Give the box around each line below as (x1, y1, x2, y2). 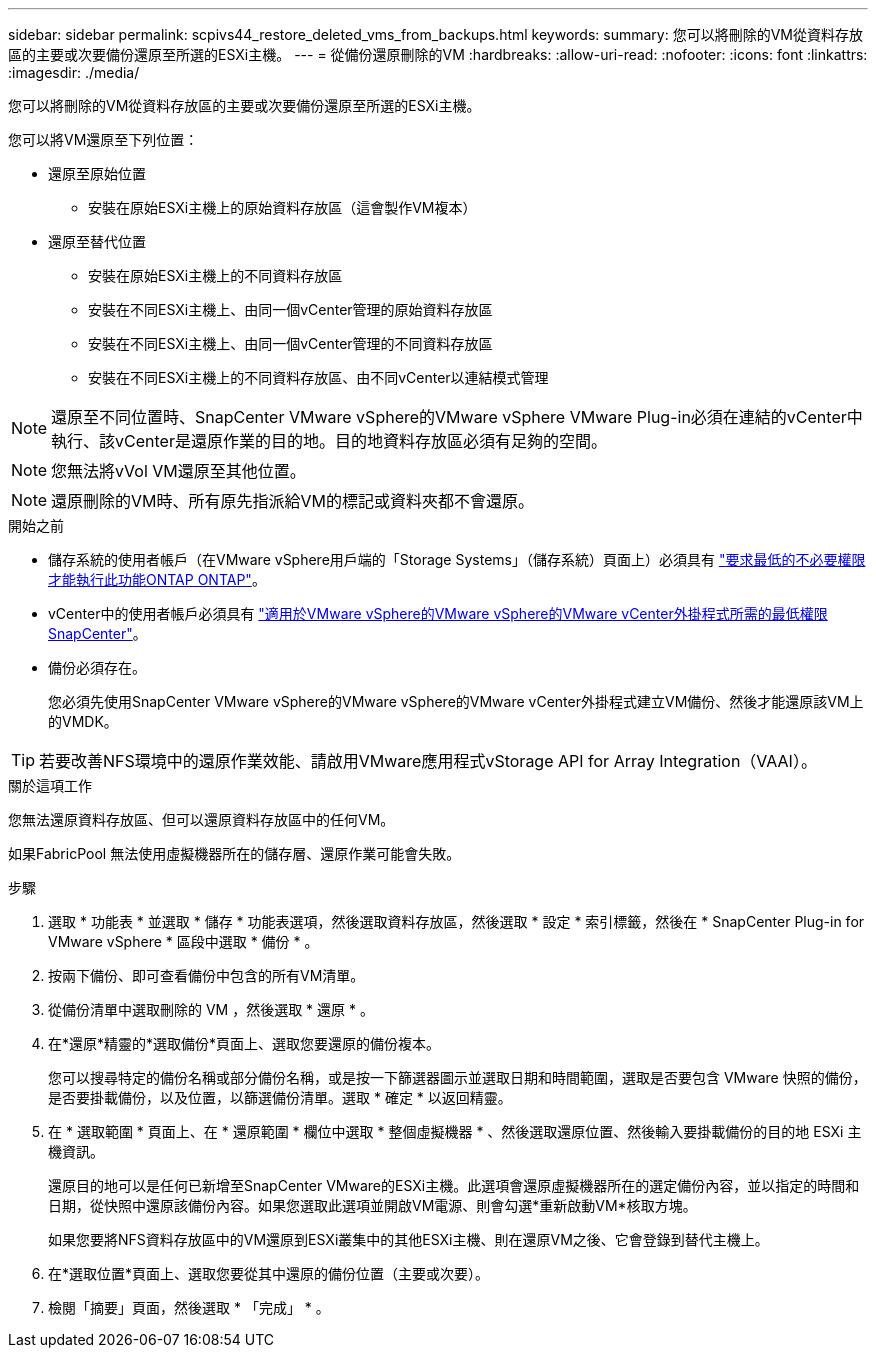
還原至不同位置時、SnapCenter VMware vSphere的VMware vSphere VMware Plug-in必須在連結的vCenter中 (51, 407, 863, 427)
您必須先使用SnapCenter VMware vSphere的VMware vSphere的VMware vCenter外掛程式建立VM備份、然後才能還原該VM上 (48, 693, 864, 710)
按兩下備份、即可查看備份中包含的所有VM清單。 (48, 967, 365, 984)
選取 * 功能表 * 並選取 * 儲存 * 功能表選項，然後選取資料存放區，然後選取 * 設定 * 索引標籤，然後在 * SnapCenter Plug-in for (48, 913, 865, 930)
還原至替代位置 (48, 233, 146, 250)
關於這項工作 (8, 777, 92, 794)
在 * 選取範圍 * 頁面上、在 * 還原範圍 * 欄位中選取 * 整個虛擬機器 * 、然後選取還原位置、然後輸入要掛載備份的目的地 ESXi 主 (48, 1123, 862, 1140)
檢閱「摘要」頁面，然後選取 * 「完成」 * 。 (48, 1299, 330, 1316)
